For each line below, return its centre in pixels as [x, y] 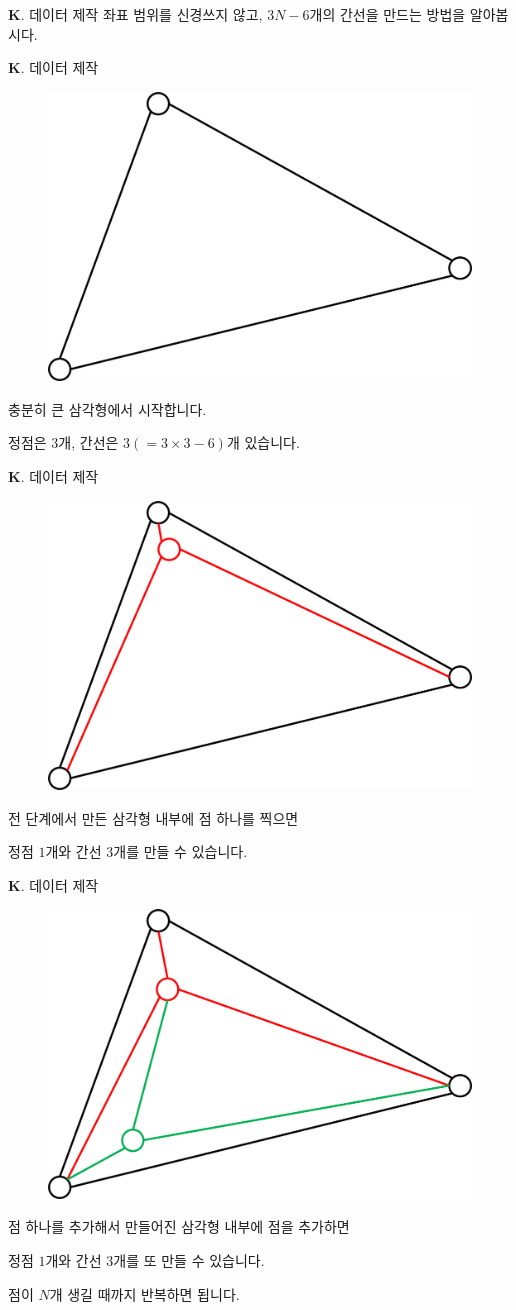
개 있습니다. [263, 442]
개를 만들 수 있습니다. [180, 851]
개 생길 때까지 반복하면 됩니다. [144, 1293]
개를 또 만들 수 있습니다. [189, 1259]
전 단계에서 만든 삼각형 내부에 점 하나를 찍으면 [153, 817]
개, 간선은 [88, 442]
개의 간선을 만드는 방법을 [387, 14]
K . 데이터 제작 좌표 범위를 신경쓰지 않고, [135, 14]
